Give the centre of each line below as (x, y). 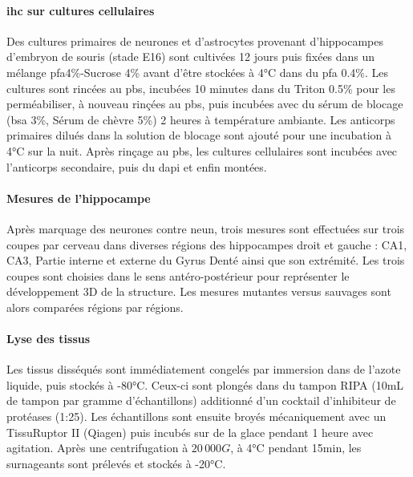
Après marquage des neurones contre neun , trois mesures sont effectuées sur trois (206, 228)
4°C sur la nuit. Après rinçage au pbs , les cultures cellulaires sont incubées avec (202, 150)
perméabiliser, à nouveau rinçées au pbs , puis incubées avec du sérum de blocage (205, 104)
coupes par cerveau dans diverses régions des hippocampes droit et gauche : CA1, (207, 244)
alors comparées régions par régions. (95, 307)
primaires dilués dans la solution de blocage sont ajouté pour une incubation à (199, 135)
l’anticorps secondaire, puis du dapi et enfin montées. (137, 166)
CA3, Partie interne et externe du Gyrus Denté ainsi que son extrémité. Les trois (206, 260)
